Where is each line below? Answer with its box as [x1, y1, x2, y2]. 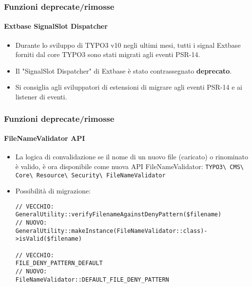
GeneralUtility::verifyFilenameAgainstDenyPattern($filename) [15, 211, 222, 218]
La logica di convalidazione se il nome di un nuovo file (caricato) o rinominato [15, 152, 248, 162]
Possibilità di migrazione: [15, 186, 91, 196]
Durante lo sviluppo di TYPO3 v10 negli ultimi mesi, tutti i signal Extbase [15, 39, 241, 50]
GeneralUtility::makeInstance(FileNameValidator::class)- [15, 227, 208, 234]
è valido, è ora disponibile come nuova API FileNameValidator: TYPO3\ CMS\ [15, 161, 244, 171]
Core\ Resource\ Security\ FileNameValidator [15, 172, 166, 179]
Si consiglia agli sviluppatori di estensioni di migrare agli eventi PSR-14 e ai [15, 82, 242, 92]
